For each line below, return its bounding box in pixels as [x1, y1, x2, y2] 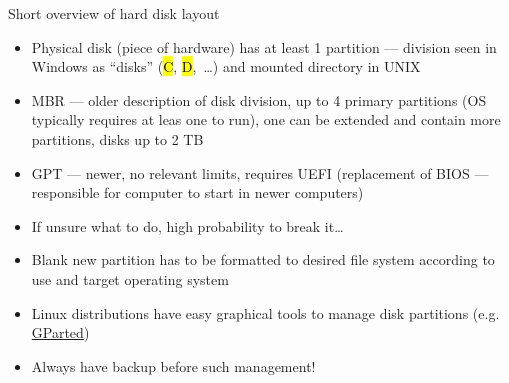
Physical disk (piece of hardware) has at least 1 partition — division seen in [31, 36, 497, 57]
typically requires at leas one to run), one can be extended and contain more [31, 109, 501, 130]
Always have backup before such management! [31, 355, 316, 376]
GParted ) [31, 322, 90, 343]
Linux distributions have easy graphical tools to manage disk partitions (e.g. [31, 302, 500, 323]
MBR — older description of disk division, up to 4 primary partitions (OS [31, 89, 487, 110]
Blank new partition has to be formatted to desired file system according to [31, 249, 495, 270]
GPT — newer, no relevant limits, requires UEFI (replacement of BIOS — [31, 162, 489, 183]
